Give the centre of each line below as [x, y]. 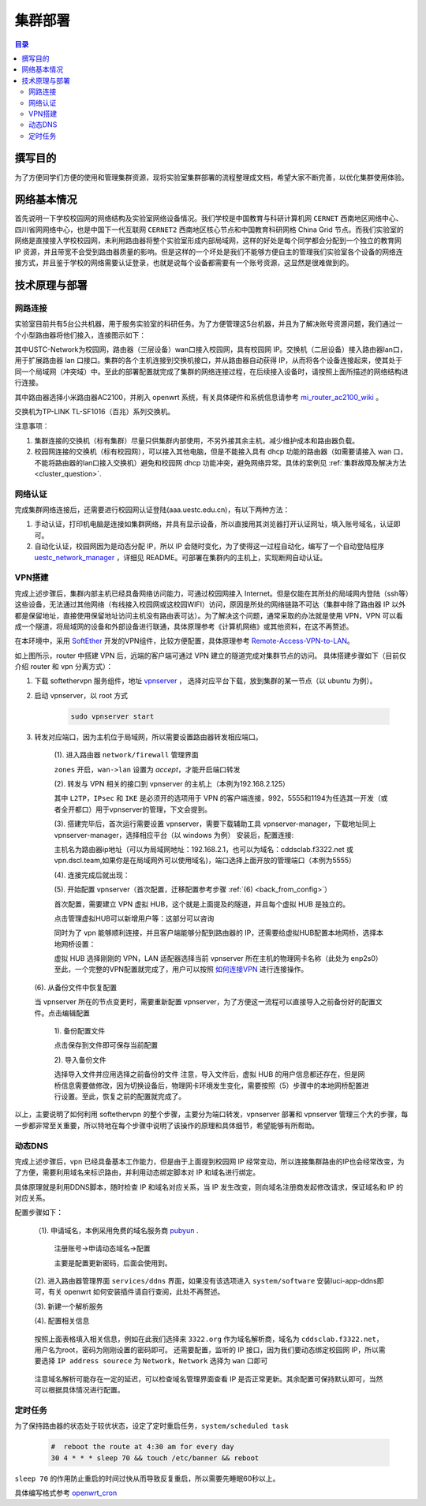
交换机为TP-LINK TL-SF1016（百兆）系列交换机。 [95, 411]
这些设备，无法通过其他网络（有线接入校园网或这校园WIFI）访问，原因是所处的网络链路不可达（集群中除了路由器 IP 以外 [210, 604]
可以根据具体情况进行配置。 [79, 1390]
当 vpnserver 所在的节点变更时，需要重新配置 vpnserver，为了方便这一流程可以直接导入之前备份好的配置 [205, 1002]
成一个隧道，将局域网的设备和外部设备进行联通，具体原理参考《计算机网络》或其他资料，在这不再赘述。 [184, 626]
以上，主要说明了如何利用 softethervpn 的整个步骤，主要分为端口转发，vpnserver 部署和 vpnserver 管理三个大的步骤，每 [211, 1114]
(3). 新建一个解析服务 [69, 1306]
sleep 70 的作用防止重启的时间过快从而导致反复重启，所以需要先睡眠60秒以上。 [147, 1478]
